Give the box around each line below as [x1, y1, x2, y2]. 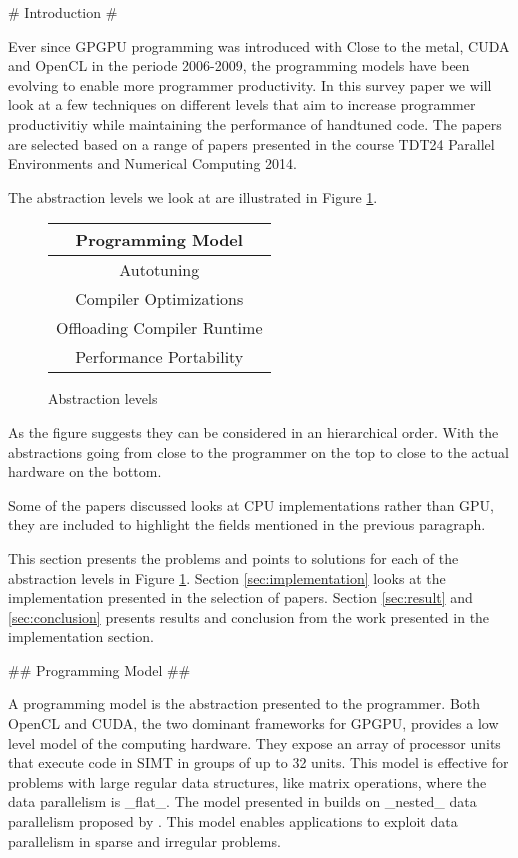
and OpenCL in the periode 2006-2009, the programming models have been [8, 55, 470, 76]
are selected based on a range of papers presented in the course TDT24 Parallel [8, 133, 495, 154]
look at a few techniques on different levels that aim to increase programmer [8, 94, 476, 115]
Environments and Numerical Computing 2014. [8, 153, 297, 174]
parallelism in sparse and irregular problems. [8, 830, 281, 851]
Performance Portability [75, 345, 244, 369]
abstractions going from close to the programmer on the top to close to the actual [8, 441, 509, 462]
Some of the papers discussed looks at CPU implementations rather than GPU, [8, 494, 495, 515]
